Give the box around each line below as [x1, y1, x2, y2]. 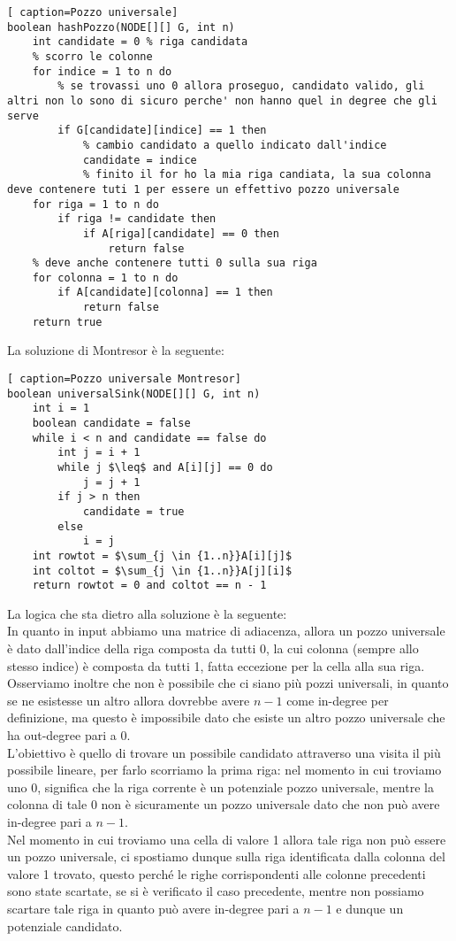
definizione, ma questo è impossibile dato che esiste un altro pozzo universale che [7, 708, 445, 727]
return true [32, 315, 103, 328]
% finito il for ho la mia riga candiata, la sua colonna [82, 168, 431, 181]
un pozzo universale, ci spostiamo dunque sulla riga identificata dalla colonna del [7, 847, 445, 866]
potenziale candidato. [7, 916, 123, 935]
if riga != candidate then [57, 212, 217, 226]
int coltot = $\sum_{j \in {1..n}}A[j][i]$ [32, 564, 293, 577]
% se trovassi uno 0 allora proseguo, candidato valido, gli [57, 80, 425, 93]
